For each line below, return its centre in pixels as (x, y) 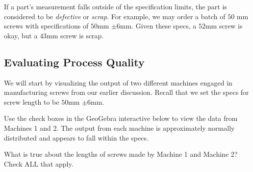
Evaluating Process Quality (74, 62)
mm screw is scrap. (75, 35)
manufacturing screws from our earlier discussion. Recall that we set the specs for (126, 92)
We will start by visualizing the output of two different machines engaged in (118, 82)
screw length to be (32, 101)
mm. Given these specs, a (158, 26)
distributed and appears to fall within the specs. (76, 137)
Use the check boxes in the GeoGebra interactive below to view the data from (121, 118)
